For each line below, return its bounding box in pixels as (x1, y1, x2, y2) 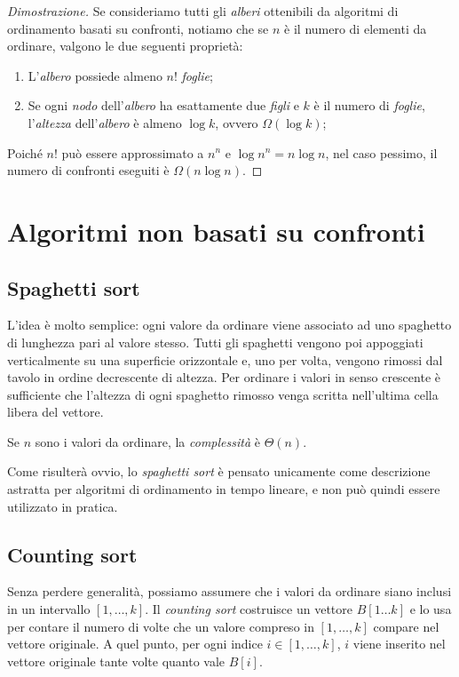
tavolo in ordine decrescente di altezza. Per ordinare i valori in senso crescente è (7, 368, 440, 386)
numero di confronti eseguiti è (7, 161, 170, 179)
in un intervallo (7, 600, 91, 618)
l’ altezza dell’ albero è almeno (28, 113, 182, 131)
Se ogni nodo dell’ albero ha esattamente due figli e (28, 96, 299, 115)
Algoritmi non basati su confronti (7, 212, 425, 249)
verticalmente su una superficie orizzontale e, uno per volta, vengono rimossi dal (7, 350, 443, 369)
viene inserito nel (352, 634, 446, 653)
